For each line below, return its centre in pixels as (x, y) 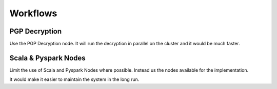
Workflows (33, 13)
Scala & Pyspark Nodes (47, 58)
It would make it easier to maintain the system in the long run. (74, 79)
